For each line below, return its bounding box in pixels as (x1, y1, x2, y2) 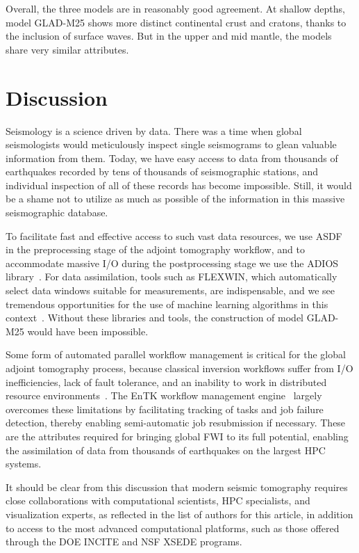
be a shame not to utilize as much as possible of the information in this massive (6, 191, 345, 206)
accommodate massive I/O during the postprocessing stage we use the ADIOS (6, 255, 339, 270)
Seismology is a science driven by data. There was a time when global (6, 123, 302, 138)
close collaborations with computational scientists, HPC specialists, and (6, 493, 310, 508)
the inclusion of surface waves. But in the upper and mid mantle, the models (6, 29, 332, 43)
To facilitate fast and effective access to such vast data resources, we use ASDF (6, 228, 342, 243)
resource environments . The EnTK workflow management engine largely (6, 388, 322, 403)
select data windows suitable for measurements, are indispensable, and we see (6, 283, 335, 298)
